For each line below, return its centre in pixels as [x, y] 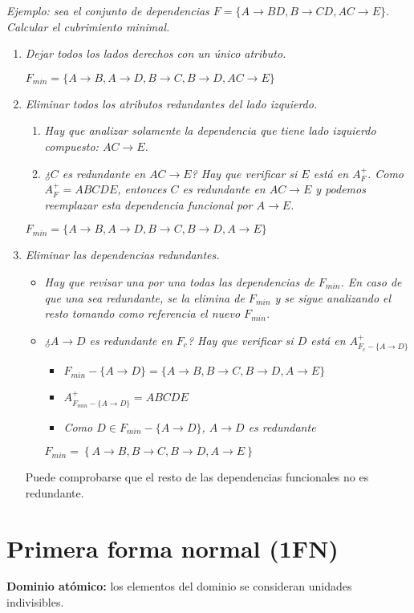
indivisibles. [35, 602]
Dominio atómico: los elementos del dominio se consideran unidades [179, 586]
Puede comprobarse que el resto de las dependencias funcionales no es [197, 477]
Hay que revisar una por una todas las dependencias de [179, 281]
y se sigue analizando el [333, 297]
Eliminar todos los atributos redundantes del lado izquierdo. [171, 103]
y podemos [341, 189]
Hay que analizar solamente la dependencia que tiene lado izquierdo [210, 130]
